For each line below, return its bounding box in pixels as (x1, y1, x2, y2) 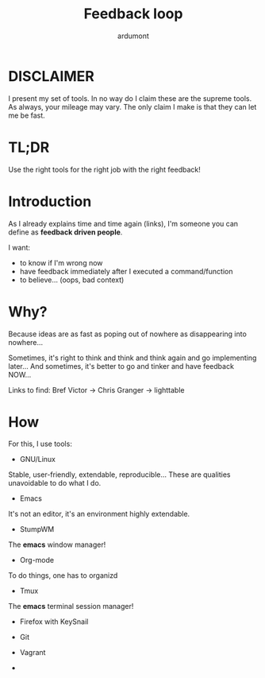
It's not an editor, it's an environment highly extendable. (8, 509, 190, 519)
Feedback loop (83, 5, 183, 23)
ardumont (117, 31, 149, 41)
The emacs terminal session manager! (8, 602, 134, 611)
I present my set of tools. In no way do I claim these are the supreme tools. (8, 93, 252, 103)
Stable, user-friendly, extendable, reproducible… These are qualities (8, 470, 231, 479)
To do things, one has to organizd (8, 571, 118, 580)
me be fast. (8, 110, 45, 120)
